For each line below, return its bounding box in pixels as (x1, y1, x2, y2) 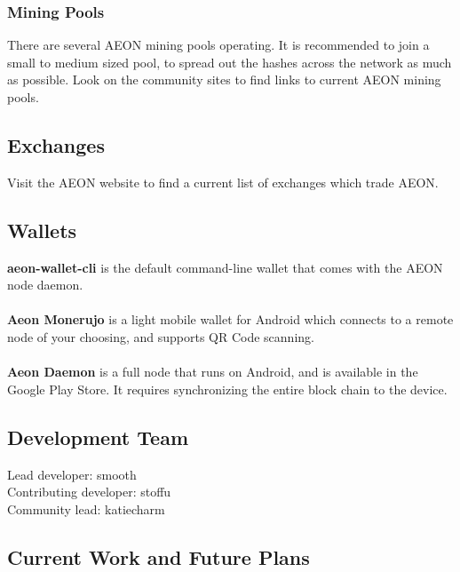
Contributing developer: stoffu (7, 482, 171, 501)
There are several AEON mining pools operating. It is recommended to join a (7, 36, 430, 54)
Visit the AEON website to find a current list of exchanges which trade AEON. (7, 172, 439, 191)
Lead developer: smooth (7, 465, 137, 483)
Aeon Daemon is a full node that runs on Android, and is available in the (7, 362, 418, 381)
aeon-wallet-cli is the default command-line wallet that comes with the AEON (7, 258, 443, 276)
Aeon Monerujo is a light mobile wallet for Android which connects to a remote (7, 310, 454, 329)
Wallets (7, 216, 77, 243)
